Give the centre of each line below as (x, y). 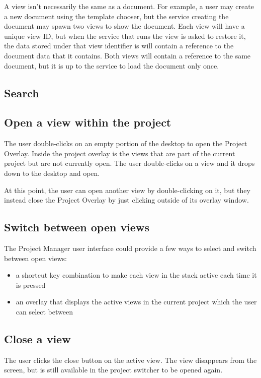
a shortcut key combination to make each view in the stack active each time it (136, 275)
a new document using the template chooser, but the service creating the (116, 16)
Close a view (37, 338)
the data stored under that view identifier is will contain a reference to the (119, 46)
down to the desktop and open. (52, 173)
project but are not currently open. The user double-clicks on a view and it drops (129, 163)
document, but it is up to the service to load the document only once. (112, 65)
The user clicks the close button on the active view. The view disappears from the (130, 360)
